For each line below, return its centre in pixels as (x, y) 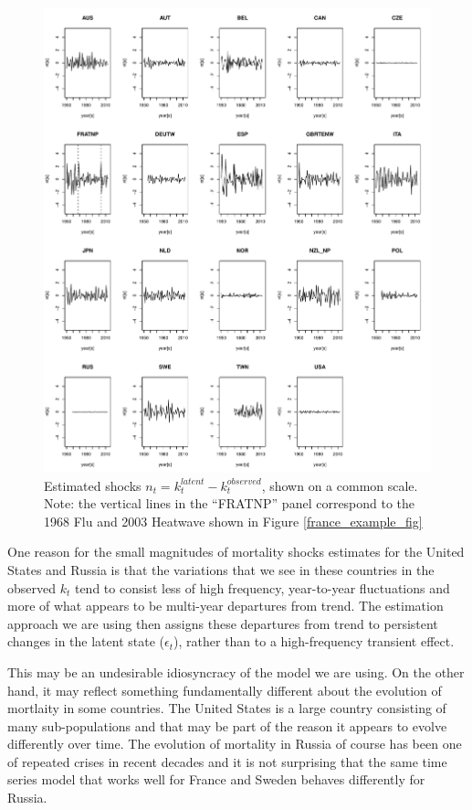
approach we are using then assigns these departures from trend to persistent (223, 623)
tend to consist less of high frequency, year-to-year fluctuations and (262, 587)
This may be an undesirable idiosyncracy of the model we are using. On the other (236, 671)
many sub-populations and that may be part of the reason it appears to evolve (227, 725)
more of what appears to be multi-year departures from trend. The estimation (226, 606)
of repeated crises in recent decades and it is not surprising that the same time (227, 761)
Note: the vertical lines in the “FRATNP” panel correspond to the (230, 503)
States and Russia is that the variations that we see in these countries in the (221, 569)
